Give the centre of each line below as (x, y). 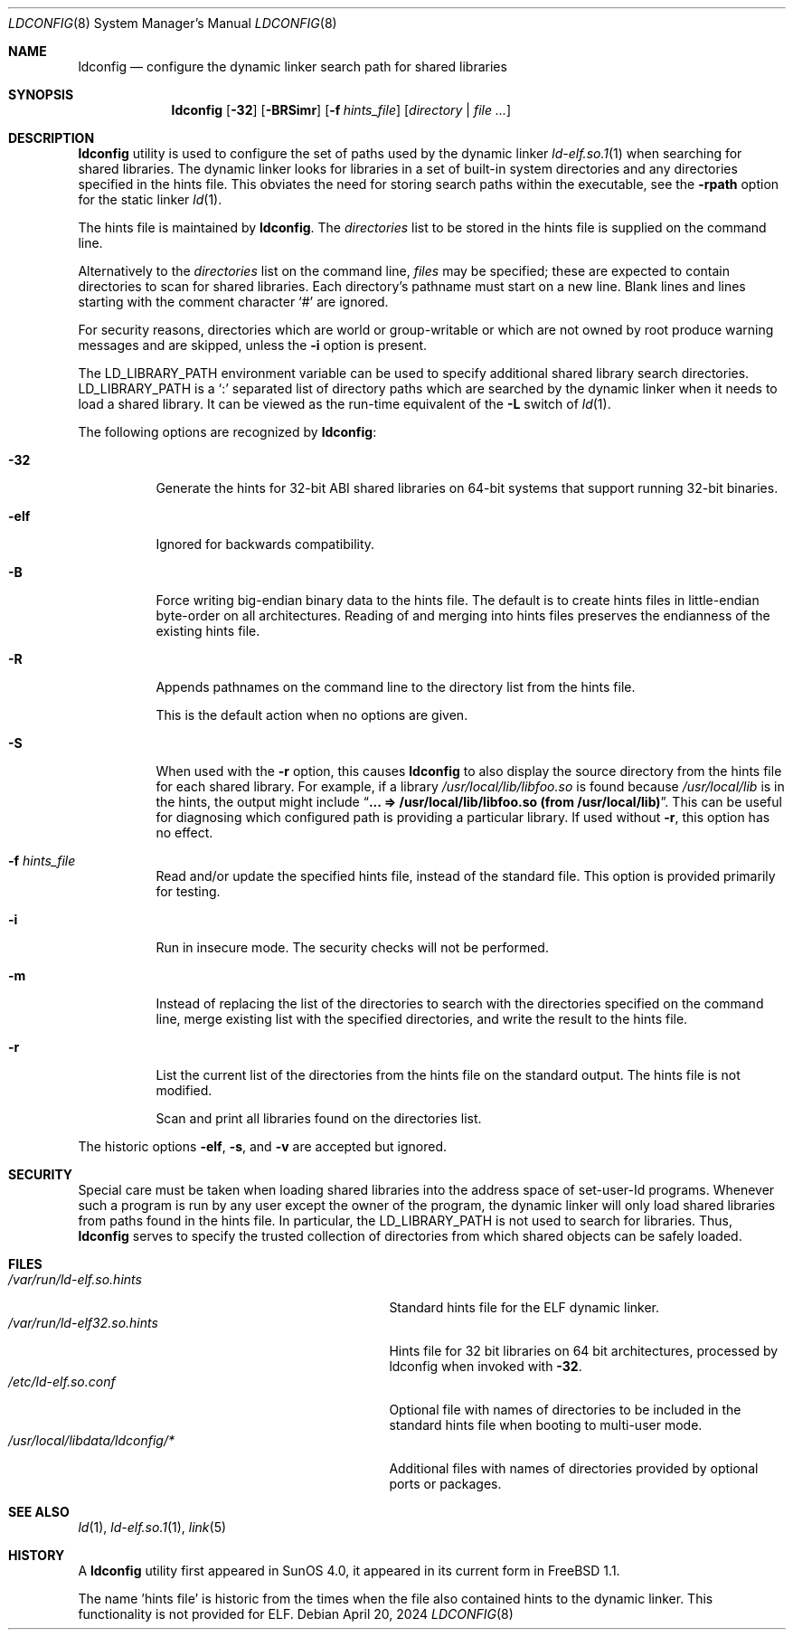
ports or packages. (445, 1484)
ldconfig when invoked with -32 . (486, 1366)
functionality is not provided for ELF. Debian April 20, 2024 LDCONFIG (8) (296, 1614)
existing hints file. (208, 631)
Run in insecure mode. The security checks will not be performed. (352, 947)
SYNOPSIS (41, 95)
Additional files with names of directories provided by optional (574, 1468)
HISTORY (37, 1555)
